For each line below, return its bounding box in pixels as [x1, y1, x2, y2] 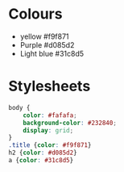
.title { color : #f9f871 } [8, 141, 92, 149]
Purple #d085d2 [19, 40, 75, 49]
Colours [8, 5, 63, 23]
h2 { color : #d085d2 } [8, 149, 78, 157]
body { [8, 103, 31, 111]
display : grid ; [23, 126, 74, 134]
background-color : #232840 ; [23, 119, 117, 127]
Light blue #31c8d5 [19, 48, 85, 58]
